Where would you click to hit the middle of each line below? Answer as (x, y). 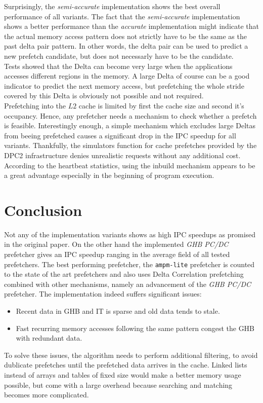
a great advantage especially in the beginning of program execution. (109, 175)
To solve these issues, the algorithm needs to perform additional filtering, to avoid (131, 355)
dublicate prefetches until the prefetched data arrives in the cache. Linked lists (126, 365)
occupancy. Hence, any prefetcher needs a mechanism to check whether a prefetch (130, 115)
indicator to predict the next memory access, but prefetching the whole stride (124, 85)
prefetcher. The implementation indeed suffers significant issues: (103, 294)
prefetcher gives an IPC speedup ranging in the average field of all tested (117, 254)
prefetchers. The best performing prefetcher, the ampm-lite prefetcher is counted (129, 264)
